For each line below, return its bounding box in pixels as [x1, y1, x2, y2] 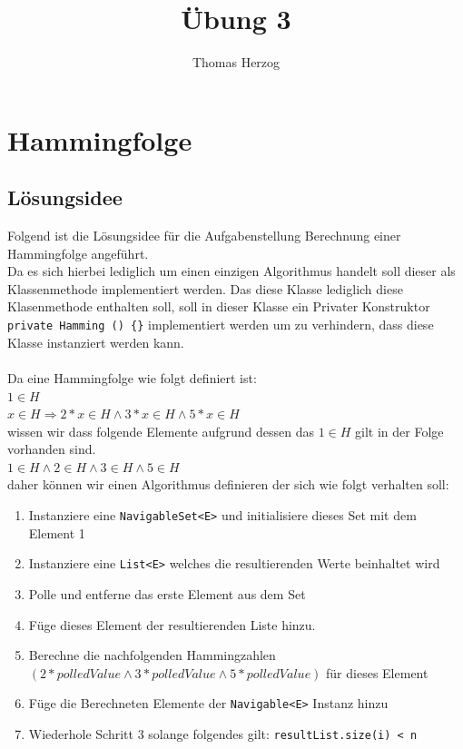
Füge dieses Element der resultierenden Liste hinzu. [28, 615, 316, 634]
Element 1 [28, 523, 85, 542]
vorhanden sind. [7, 439, 96, 458]
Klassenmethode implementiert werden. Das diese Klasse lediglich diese [7, 279, 403, 298]
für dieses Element [326, 663, 429, 682]
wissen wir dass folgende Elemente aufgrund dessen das [7, 421, 314, 440]
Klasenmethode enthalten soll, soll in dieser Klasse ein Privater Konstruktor [7, 297, 430, 316]
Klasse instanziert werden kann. [7, 332, 184, 351]
